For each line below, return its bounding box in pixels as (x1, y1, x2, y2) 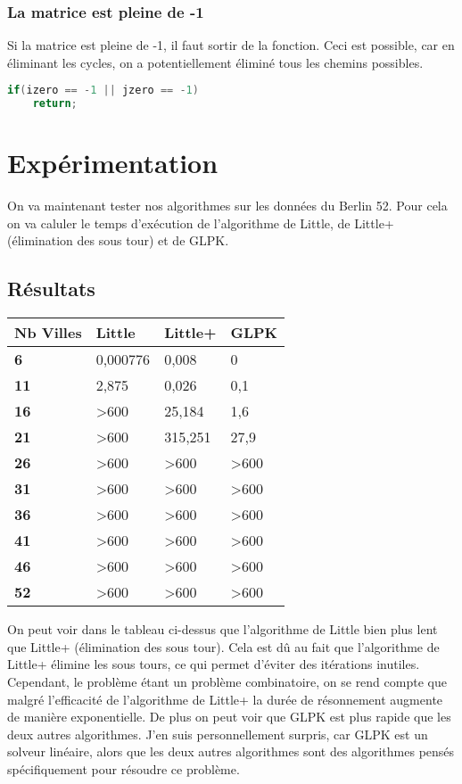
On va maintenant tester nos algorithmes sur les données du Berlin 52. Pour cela (7, 196, 448, 215)
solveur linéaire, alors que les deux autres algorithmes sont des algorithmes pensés (7, 742, 455, 761)
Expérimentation (7, 144, 219, 181)
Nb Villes (14, 322, 82, 343)
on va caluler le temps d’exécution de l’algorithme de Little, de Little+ (7, 213, 394, 232)
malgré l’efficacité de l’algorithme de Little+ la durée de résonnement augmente (7, 689, 443, 708)
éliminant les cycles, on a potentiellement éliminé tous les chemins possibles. (7, 53, 424, 71)
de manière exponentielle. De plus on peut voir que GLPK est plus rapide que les (7, 707, 451, 726)
